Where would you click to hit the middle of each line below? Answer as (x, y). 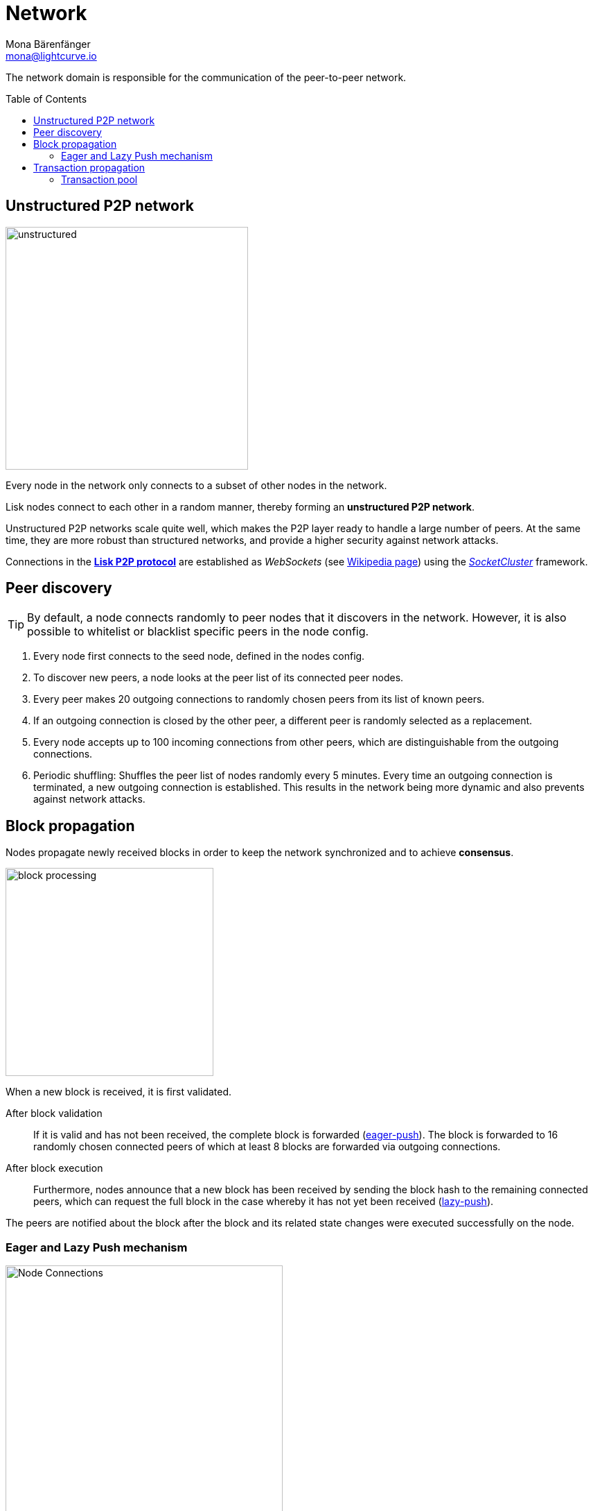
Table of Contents (46, 99)
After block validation (54, 1113)
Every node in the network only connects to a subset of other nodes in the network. (196, 485)
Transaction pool (99, 179)
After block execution (54, 1168)
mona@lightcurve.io (51, 56)
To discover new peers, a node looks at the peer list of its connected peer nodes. (219, 678)
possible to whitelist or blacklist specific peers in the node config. (198, 632)
